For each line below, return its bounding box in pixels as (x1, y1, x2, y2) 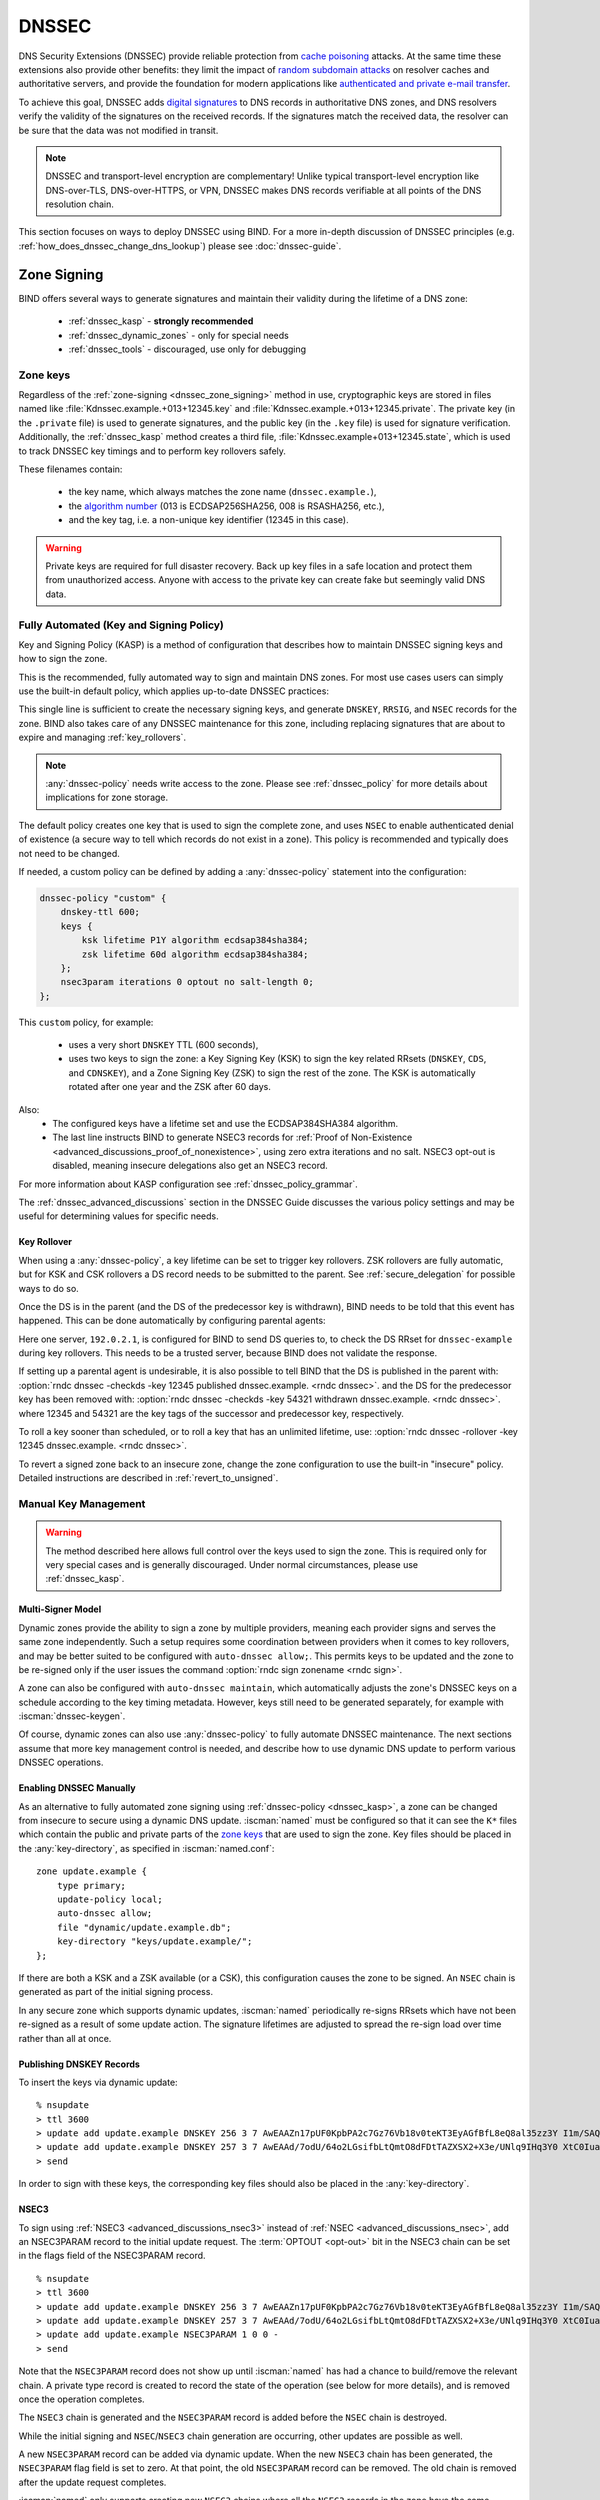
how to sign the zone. (18, 653, 108, 665)
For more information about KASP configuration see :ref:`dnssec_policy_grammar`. (18, 1178, 359, 1190)
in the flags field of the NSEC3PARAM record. (18, 2250, 206, 2262)
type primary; (56, 1880, 127, 1891)
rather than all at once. (18, 2032, 112, 2044)
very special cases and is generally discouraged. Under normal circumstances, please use (45, 1558, 419, 1570)
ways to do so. (18, 1282, 79, 1294)
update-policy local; (56, 1893, 164, 1905)
